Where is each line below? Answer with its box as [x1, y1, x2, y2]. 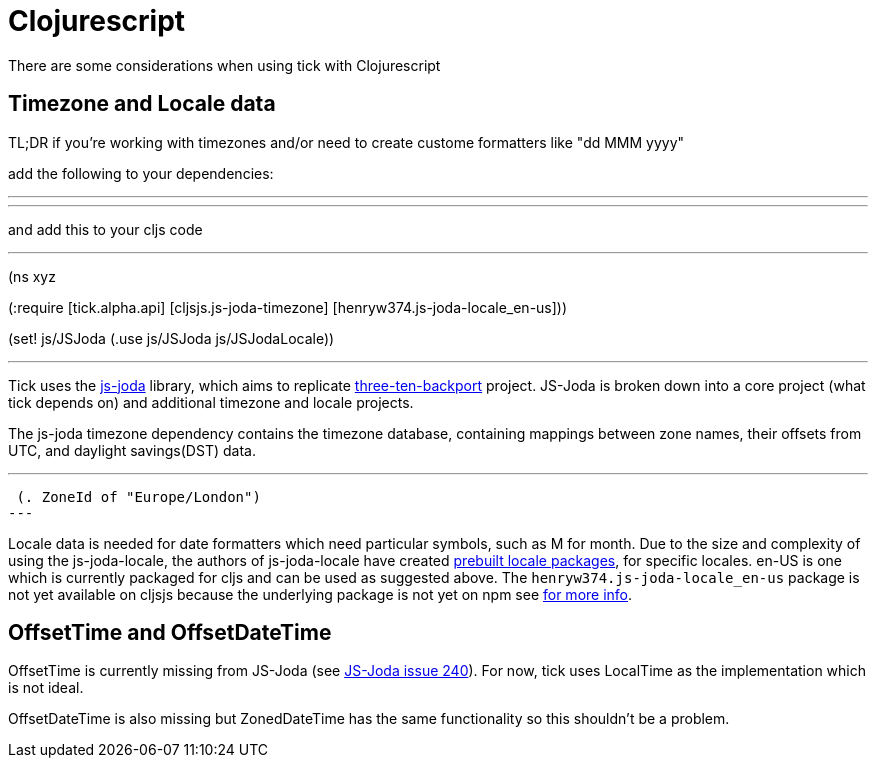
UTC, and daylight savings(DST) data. [8, 441, 256, 459]
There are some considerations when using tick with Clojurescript [8, 56, 441, 74]
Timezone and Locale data [8, 91, 276, 117]
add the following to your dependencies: [8, 164, 274, 182]
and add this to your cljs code [8, 220, 203, 238]
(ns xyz [8, 267, 56, 285]
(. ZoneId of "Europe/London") [16, 488, 261, 505]
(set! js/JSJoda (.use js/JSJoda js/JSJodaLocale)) [8, 329, 335, 347]
